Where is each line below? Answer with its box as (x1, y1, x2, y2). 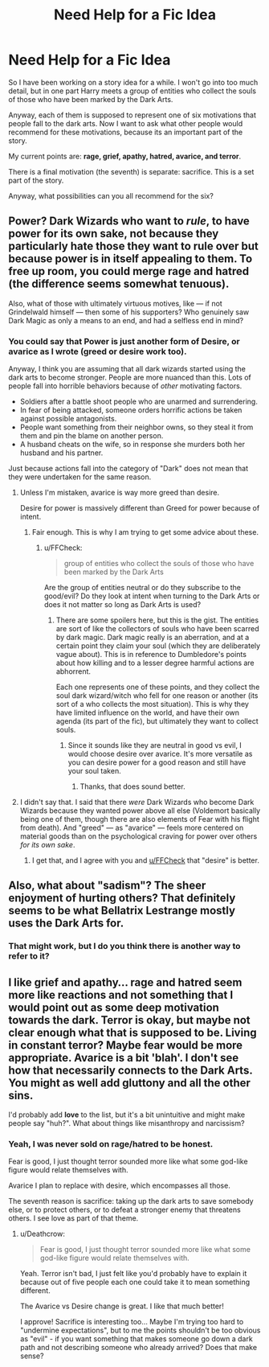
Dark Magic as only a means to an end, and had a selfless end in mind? (8, 315, 243, 325)
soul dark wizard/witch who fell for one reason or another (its (55, 691, 259, 700)
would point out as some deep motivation (8, 1000, 219, 1014)
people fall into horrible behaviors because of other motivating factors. (8, 381, 243, 391)
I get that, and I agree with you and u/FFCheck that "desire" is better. (31, 856, 259, 865)
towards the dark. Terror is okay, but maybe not (8, 1013, 251, 1027)
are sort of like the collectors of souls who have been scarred (55, 624, 259, 634)
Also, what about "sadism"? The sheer (8, 879, 206, 893)
